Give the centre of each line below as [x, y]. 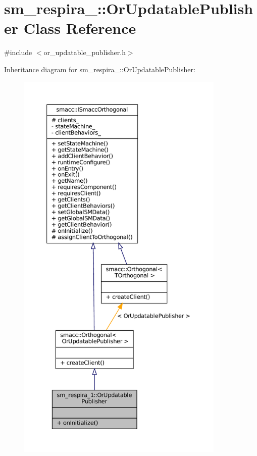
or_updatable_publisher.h [85, 52]
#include [18, 52]
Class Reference [80, 28]
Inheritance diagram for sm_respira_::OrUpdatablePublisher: [100, 69]
